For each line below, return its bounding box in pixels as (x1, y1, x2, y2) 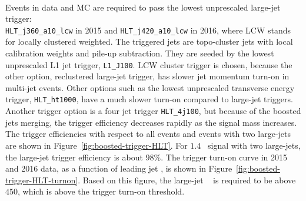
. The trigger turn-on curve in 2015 (161, 150, 288, 163)
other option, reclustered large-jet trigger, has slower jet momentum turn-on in (5, 70, 290, 82)
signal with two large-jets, (207, 139, 301, 151)
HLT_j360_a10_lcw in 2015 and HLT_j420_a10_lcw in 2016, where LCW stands (5, 24, 291, 36)
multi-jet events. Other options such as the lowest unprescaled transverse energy (5, 81, 295, 93)
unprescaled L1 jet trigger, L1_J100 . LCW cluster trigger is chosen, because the (5, 58, 292, 71)
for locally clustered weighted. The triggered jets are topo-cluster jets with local (5, 35, 293, 48)
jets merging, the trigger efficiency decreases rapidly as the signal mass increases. (5, 116, 297, 128)
